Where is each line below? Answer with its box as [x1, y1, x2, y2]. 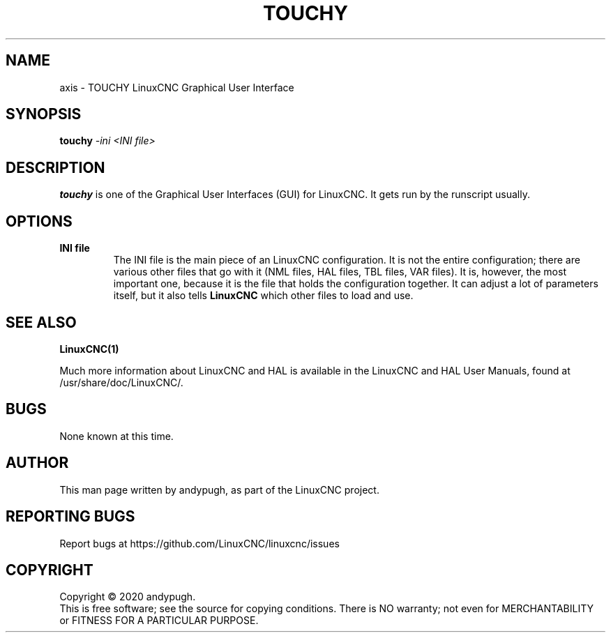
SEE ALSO [6, 313, 77, 331]
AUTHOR [6, 454, 69, 472]
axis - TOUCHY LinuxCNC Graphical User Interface [59, 81, 294, 93]
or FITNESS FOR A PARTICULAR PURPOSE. [59, 614, 259, 627]
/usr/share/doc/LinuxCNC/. [59, 376, 183, 388]
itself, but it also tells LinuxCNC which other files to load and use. [113, 289, 414, 302]
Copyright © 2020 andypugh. [59, 591, 196, 603]
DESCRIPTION [6, 158, 105, 176]
